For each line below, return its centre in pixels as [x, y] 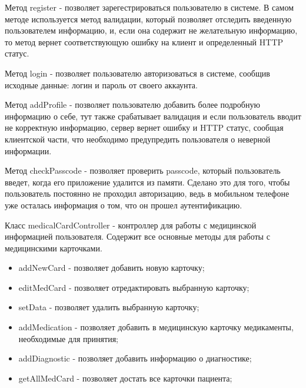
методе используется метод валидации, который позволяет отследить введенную [148, 19]
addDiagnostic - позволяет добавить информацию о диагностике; [135, 358]
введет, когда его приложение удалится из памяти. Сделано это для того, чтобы [147, 182]
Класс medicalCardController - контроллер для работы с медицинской [131, 225]
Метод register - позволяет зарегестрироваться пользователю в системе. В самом [149, 7]
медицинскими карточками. [54, 248]
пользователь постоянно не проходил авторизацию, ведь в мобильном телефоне [147, 193]
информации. [28, 150]
